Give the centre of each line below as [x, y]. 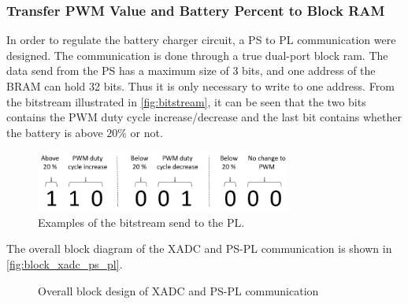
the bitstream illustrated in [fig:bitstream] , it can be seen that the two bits [186, 101]
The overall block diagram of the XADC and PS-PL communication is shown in [199, 248]
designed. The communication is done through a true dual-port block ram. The [197, 55]
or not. [147, 132]
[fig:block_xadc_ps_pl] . [65, 263]
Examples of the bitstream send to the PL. [141, 222]
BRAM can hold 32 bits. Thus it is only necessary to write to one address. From [200, 86]
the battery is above [55, 132]
